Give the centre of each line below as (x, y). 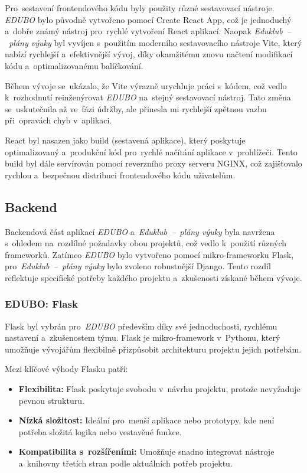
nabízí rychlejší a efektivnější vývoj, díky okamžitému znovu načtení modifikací (149, 54)
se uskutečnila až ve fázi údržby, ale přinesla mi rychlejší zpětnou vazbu (136, 108)
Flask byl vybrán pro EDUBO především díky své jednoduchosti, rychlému (141, 326)
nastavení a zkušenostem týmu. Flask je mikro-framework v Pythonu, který (143, 337)
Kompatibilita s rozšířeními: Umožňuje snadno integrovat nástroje (146, 451)
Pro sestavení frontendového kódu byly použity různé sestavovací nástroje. (140, 8)
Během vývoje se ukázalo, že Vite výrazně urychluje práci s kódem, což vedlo (146, 85)
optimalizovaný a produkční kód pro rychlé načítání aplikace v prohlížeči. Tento (151, 151)
